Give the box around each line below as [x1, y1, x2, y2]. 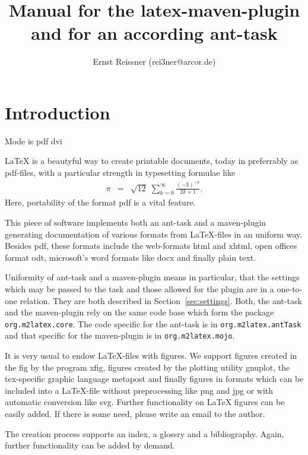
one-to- [277, 282, 303, 295]
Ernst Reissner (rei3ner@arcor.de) [93, 55, 216, 68]
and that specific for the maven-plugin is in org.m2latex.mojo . [5, 329, 235, 342]
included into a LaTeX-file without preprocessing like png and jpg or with [5, 384, 274, 396]
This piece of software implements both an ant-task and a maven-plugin [5, 216, 266, 228]
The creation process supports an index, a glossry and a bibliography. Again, [5, 427, 284, 440]
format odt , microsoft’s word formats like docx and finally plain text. [5, 251, 256, 263]
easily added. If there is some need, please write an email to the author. [5, 407, 265, 419]
